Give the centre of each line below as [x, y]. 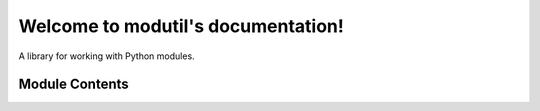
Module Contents [73, 84]
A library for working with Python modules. [106, 56]
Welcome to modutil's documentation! [181, 26]
